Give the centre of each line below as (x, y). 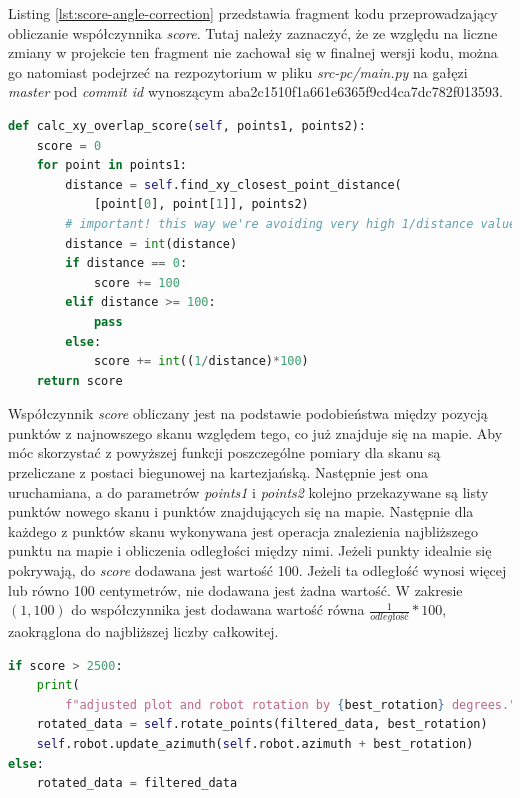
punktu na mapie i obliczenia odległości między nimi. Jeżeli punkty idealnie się (250, 550)
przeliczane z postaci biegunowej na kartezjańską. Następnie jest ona (218, 472)
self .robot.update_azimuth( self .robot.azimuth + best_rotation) (255, 744)
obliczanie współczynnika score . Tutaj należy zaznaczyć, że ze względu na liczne (253, 32)
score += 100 (136, 282)
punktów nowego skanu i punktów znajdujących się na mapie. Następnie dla (241, 511)
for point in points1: (112, 165)
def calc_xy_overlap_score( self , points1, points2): (187, 125)
